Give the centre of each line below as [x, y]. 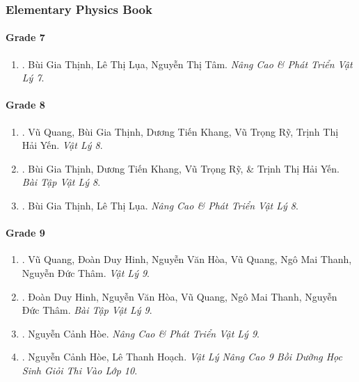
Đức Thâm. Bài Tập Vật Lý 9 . [87, 310]
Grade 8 [25, 105]
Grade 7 [25, 37]
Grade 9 [25, 233]
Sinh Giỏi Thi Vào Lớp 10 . [80, 370]
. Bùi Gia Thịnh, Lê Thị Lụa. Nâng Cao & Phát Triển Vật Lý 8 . [160, 205]
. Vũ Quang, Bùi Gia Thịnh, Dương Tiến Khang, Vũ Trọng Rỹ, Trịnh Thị [180, 131]
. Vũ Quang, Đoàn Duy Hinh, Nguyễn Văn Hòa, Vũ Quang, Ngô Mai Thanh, [187, 259]
